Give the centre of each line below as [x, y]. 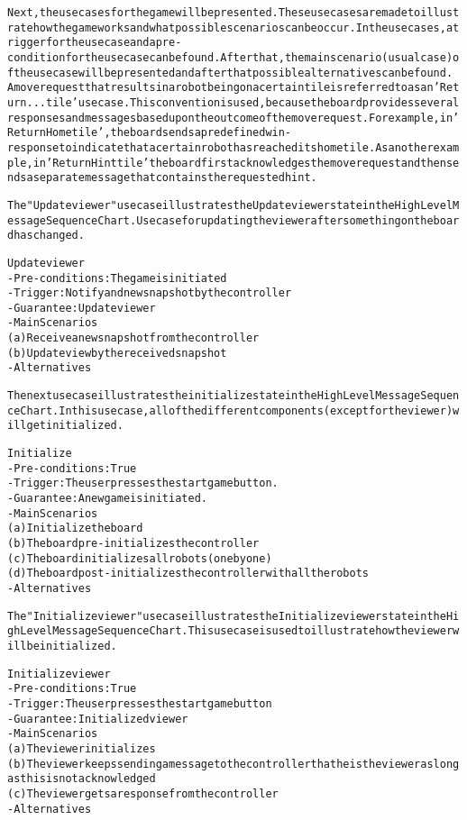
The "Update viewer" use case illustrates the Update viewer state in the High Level [230, 205]
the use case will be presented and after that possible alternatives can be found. [233, 73]
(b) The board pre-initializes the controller [133, 543]
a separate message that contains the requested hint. [172, 178]
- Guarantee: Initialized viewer [98, 719]
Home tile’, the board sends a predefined [156, 133]
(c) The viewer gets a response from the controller [143, 793]
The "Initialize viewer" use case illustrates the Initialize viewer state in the [227, 616]
